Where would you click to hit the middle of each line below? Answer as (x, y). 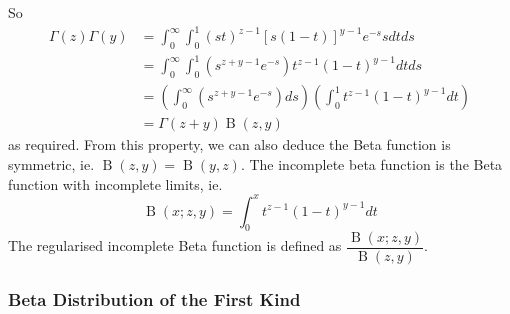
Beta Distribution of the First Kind (154, 299)
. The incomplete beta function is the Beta (371, 163)
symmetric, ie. (51, 163)
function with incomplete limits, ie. (115, 183)
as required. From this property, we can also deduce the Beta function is (229, 144)
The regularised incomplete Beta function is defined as (175, 245)
